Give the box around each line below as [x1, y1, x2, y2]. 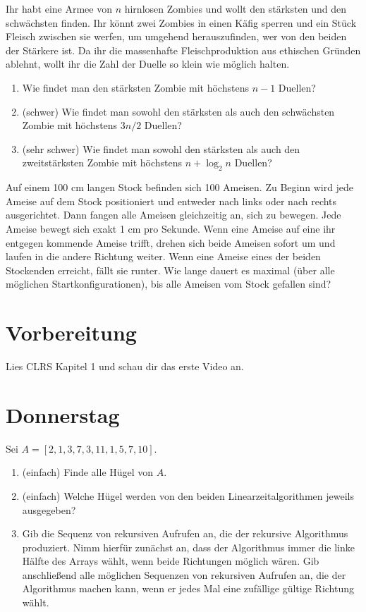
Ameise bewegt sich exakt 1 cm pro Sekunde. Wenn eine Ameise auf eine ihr [6, 221, 336, 235]
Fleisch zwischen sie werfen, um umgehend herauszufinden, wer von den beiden [6, 29, 347, 44]
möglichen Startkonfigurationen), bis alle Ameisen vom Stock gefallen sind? [6, 276, 331, 291]
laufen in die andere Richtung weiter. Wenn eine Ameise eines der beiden [6, 249, 321, 264]
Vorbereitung [6, 318, 137, 347]
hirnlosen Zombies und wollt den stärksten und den [124, 1, 346, 16]
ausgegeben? [22, 502, 76, 517]
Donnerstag [6, 400, 120, 429]
